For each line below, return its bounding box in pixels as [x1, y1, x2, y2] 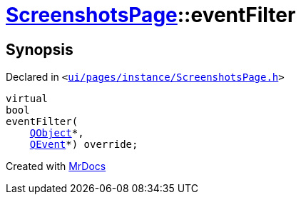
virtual [6, 93, 49, 105]
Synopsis [6, 40, 73, 59]
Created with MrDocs [6, 160, 106, 173]
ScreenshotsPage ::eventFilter [6, 3, 296, 27]
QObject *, [29, 127, 84, 139]
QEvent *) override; [29, 139, 138, 151]
